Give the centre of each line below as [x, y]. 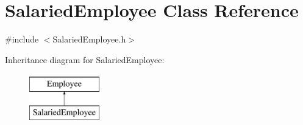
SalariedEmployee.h [89, 39]
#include [22, 39]
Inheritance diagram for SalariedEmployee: [85, 59]
